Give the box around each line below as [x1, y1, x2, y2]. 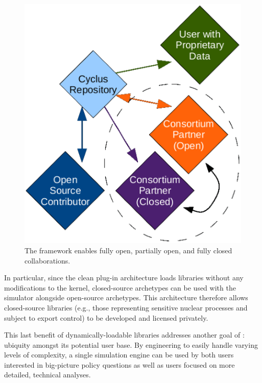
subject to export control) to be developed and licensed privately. [4, 312, 208, 323]
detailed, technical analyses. [4, 369, 91, 380]
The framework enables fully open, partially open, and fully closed [25, 245, 232, 255]
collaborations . [25, 255, 70, 266]
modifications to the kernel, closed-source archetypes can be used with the [4, 282, 236, 293]
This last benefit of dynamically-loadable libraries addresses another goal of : [4, 329, 245, 340]
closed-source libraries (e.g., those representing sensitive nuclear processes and [4, 302, 248, 313]
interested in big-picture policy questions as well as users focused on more [4, 359, 235, 370]
